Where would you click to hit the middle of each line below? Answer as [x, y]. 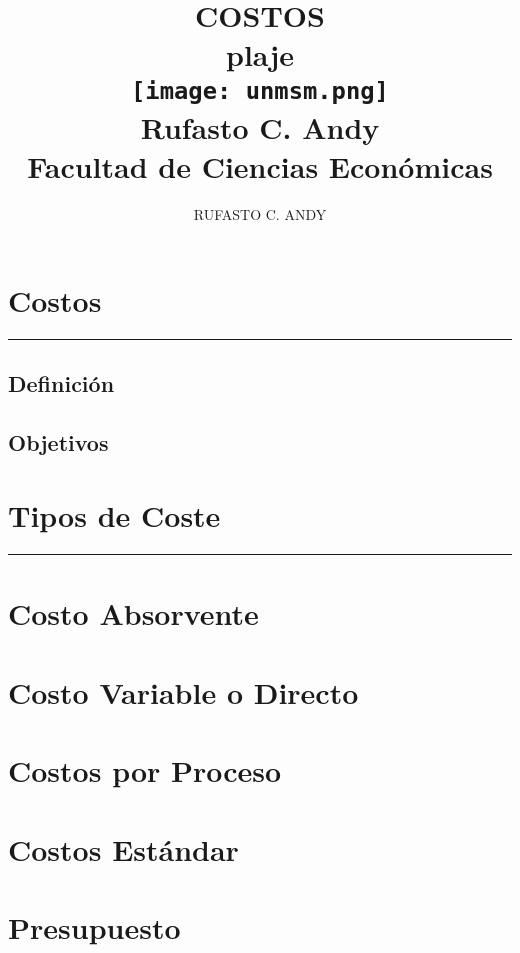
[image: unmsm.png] [260, 90]
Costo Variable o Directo [183, 691]
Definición [61, 382]
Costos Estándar [123, 848]
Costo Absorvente [133, 613]
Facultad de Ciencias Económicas [260, 166]
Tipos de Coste [114, 515]
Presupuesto [94, 926]
